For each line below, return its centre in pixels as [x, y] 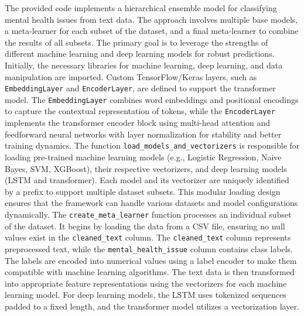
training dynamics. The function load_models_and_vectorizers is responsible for [152, 145]
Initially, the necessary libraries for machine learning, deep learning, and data [144, 65]
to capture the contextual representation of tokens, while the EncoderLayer [140, 111]
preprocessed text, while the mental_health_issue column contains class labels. [149, 248]
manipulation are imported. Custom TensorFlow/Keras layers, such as [131, 76]
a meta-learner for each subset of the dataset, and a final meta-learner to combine [152, 31]
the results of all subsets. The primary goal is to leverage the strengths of [136, 42]
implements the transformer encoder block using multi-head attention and [138, 123]
